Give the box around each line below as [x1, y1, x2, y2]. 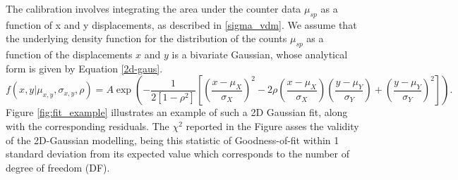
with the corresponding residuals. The [6, 118, 169, 133]
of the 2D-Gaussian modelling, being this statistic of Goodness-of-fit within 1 [6, 132, 339, 147]
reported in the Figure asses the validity [186, 118, 359, 133]
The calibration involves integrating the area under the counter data [6, 1, 301, 15]
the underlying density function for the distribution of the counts [6, 31, 287, 46]
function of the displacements [6, 47, 133, 62]
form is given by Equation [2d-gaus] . [6, 60, 163, 75]
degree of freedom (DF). [6, 160, 110, 174]
